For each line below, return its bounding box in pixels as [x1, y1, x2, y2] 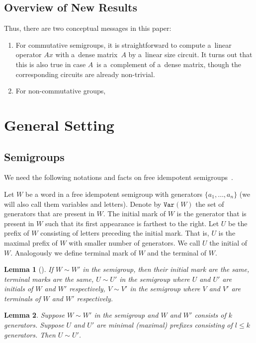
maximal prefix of [4, 237, 58, 248]
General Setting [4, 114, 114, 135]
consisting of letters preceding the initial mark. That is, [40, 228, 209, 238]
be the [228, 218, 248, 228]
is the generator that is [176, 208, 247, 219]
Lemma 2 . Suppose [4, 310, 65, 320]
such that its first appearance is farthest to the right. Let [45, 218, 219, 228]
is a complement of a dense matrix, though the [96, 59, 241, 69]
